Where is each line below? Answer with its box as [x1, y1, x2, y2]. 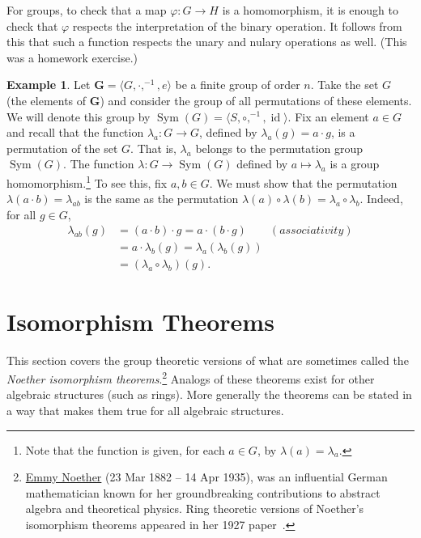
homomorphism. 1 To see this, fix [6, 172, 168, 191]
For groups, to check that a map [6, 2, 167, 18]
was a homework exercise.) [6, 49, 138, 66]
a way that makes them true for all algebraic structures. [6, 402, 284, 419]
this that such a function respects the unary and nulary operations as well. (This [6, 33, 407, 50]
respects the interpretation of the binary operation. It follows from [72, 17, 402, 34]
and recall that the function [6, 124, 144, 141]
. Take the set [310, 76, 379, 93]
